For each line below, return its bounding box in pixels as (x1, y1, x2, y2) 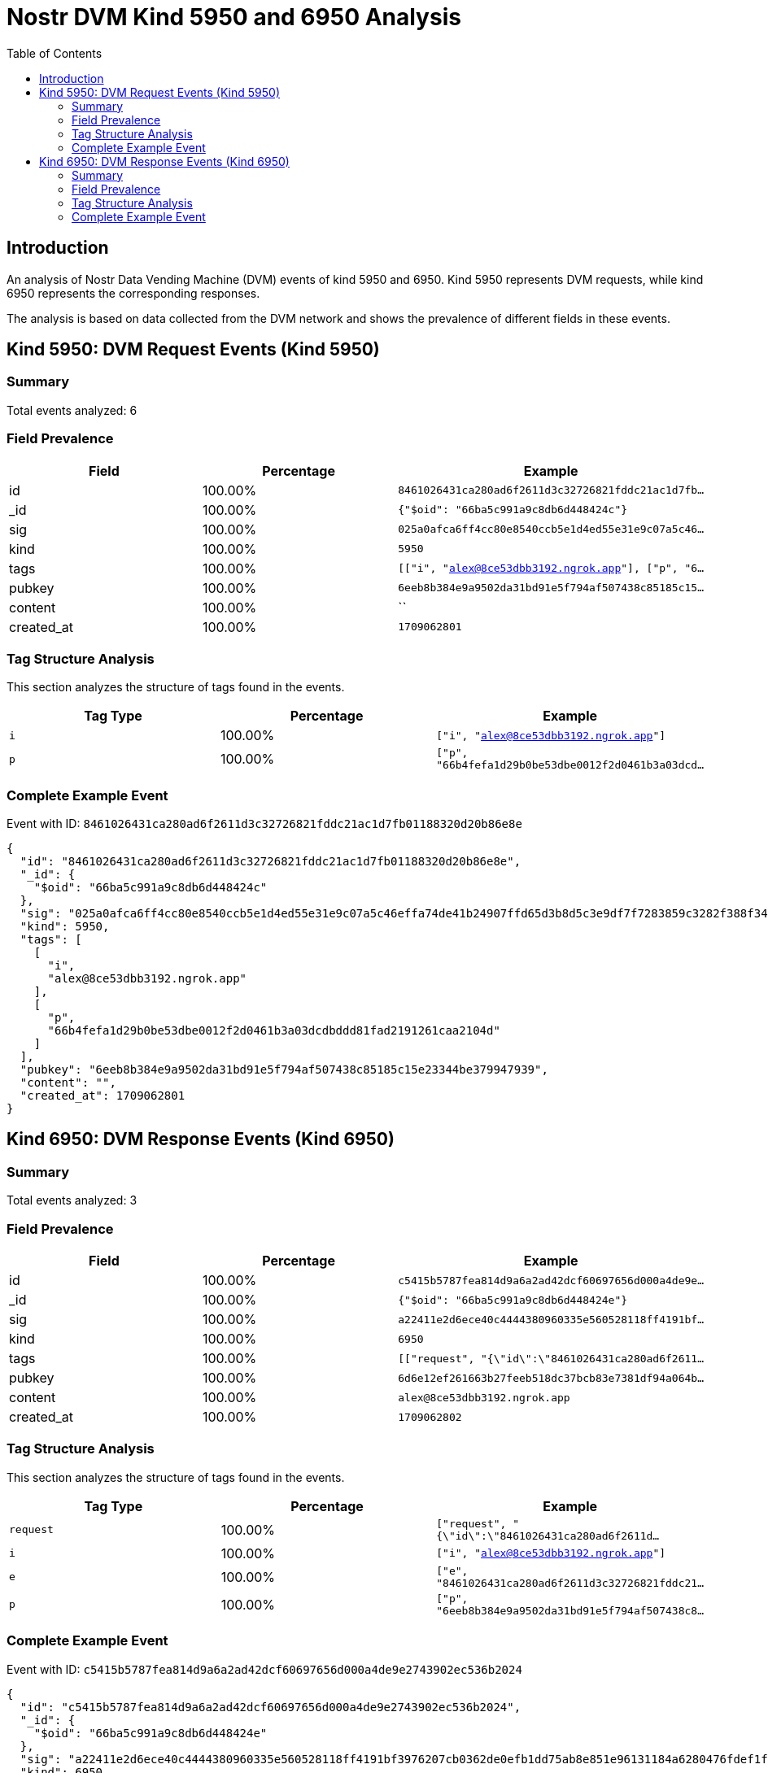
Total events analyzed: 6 (7, 403, 137, 417)
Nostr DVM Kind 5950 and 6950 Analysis (7, 3, 461, 31)
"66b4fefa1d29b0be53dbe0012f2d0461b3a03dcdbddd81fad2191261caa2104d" (47, 1024, 500, 1038)
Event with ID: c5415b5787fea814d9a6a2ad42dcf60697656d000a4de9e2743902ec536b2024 (7, 1662, 522, 1676)
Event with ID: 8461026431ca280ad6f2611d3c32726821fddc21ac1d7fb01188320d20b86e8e (7, 817, 522, 831)
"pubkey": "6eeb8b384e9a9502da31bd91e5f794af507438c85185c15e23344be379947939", (20, 1063, 548, 1077)
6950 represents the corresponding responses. (7, 285, 260, 300)
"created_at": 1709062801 (20, 1089, 185, 1103)
